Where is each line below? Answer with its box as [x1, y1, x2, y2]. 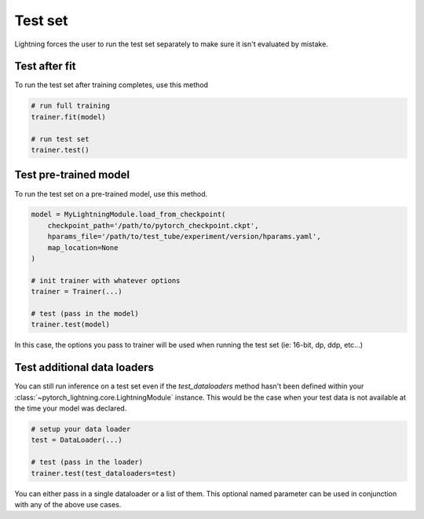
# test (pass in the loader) [31, 458, 144, 467]
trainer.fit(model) [31, 112, 106, 121]
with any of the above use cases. [14, 499, 122, 509]
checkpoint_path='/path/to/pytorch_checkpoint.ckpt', [47, 221, 259, 230]
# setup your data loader [31, 425, 131, 434]
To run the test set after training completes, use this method [14, 80, 208, 90]
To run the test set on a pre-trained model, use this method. [14, 189, 208, 198]
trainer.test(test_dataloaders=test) [31, 469, 177, 477]
